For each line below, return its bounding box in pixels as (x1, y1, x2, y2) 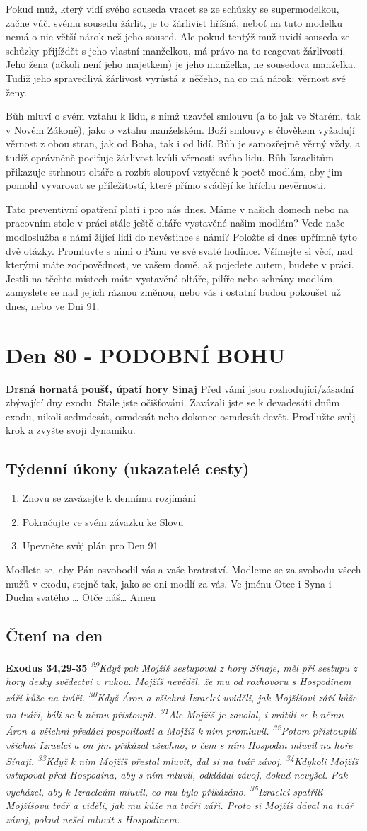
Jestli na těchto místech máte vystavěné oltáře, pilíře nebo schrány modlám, (6, 270, 336, 285)
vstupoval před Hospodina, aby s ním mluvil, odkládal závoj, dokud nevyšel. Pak (6, 767, 348, 782)
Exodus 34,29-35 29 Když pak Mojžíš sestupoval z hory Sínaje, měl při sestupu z (6, 658, 357, 675)
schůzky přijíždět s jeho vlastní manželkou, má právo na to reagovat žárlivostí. (6, 42, 346, 57)
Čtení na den (6, 624, 103, 646)
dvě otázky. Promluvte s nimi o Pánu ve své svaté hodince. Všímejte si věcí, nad (6, 243, 354, 258)
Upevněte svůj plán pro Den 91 (22, 538, 158, 553)
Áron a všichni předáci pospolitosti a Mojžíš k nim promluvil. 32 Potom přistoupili (6, 721, 357, 738)
